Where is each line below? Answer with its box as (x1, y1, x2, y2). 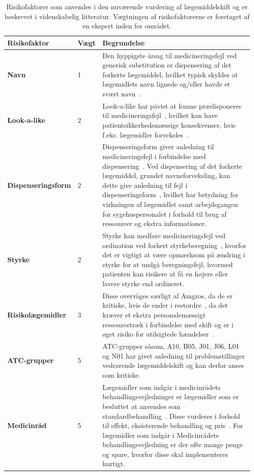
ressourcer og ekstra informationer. (102, 218, 207, 228)
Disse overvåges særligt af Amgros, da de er (102, 290, 233, 300)
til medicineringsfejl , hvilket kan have (102, 110, 218, 120)
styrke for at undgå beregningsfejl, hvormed (102, 259, 233, 269)
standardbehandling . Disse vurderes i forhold (102, 410, 240, 421)
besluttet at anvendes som (102, 401, 181, 411)
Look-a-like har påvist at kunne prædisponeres (102, 100, 242, 111)
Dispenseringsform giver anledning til (102, 141, 214, 152)
